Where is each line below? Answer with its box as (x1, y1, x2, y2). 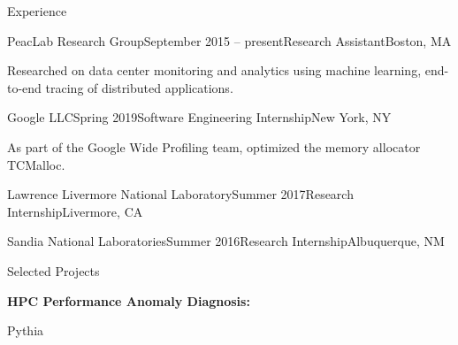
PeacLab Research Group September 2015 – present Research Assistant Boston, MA (7, 31, 452, 50)
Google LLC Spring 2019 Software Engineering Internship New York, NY (7, 108, 392, 126)
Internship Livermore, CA (7, 202, 143, 220)
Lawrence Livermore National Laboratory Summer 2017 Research (7, 185, 354, 203)
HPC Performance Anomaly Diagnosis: (7, 291, 250, 310)
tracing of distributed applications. (45, 78, 233, 96)
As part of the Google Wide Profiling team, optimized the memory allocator (7, 137, 421, 156)
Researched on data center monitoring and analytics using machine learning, (7, 61, 422, 80)
